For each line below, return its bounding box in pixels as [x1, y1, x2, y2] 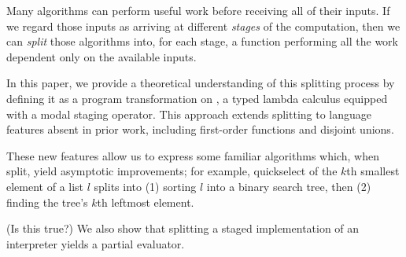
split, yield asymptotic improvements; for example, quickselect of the [6, 163, 338, 179]
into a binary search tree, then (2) [206, 178, 371, 194]
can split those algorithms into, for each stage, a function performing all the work [6, 33, 398, 50]
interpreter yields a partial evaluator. [6, 235, 185, 251]
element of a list [6, 178, 84, 194]
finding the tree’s [6, 193, 88, 210]
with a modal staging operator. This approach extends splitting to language [6, 105, 372, 122]
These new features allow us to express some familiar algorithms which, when [6, 147, 379, 163]
